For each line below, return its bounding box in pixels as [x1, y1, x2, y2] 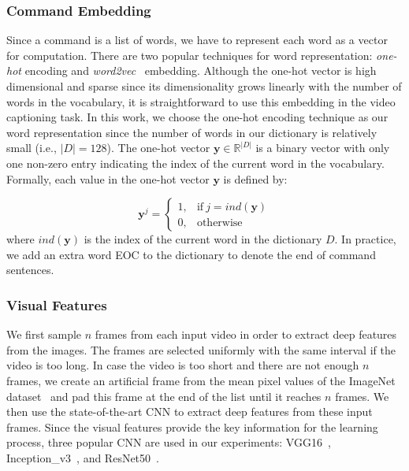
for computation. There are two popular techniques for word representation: [6, 46, 373, 63]
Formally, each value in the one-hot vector [6, 170, 210, 187]
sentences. [6, 261, 54, 278]
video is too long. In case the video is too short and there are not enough [6, 357, 359, 373]
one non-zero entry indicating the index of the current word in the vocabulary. [6, 154, 385, 171]
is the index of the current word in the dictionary [84, 231, 322, 247]
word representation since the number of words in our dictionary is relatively [6, 124, 377, 140]
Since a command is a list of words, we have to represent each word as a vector [6, 32, 388, 48]
